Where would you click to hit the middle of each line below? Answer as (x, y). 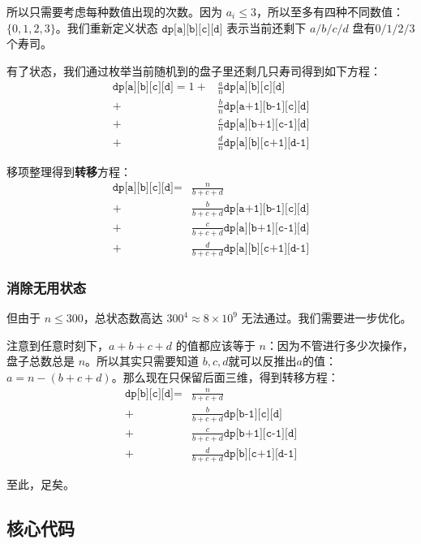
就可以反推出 (262, 361)
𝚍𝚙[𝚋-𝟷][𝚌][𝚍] (253, 414)
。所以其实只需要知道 (142, 361)
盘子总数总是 (41, 361)
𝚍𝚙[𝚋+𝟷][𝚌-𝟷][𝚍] (260, 433)
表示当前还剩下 (266, 27)
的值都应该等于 (215, 345)
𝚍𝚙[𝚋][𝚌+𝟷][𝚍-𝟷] (260, 454)
